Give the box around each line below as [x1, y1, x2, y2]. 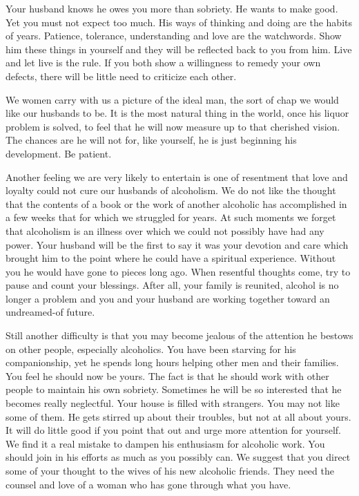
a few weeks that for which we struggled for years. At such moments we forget [6, 210, 336, 225]
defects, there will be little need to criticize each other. [6, 68, 237, 83]
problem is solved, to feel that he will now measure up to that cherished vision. [6, 119, 340, 133]
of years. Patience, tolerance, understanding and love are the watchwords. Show [6, 28, 342, 43]
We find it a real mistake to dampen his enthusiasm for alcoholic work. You [6, 436, 325, 450]
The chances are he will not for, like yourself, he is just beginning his [6, 133, 297, 147]
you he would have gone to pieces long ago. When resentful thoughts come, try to [6, 264, 351, 278]
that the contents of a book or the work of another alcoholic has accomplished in [6, 196, 347, 211]
